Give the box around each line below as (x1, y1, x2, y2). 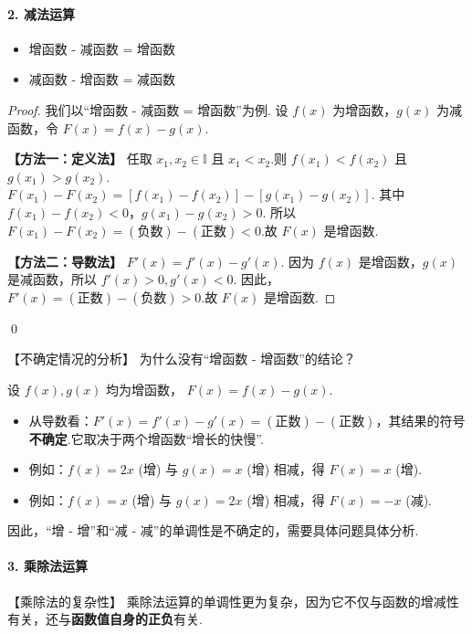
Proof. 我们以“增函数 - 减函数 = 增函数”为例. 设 (7, 100, 288, 119)
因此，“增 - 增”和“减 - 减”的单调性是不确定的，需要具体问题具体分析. (7, 521, 419, 540)
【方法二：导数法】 (7, 251, 122, 270)
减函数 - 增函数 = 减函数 (28, 69, 175, 89)
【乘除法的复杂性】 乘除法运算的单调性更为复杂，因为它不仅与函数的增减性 (7, 591, 459, 610)
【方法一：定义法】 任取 (7, 149, 152, 168)
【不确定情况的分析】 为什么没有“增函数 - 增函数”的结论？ (7, 349, 356, 368)
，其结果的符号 (375, 410, 466, 429)
